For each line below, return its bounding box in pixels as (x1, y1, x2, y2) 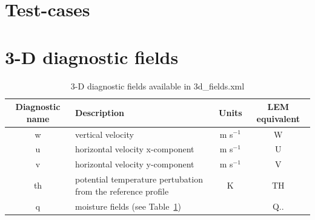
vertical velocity (75, 128, 134, 140)
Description (75, 106, 125, 118)
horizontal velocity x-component (75, 143, 194, 155)
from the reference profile (75, 184, 169, 197)
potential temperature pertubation (75, 173, 203, 186)
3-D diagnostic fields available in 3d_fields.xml (70, 79, 245, 92)
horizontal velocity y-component (75, 158, 194, 170)
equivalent (256, 112, 300, 125)
